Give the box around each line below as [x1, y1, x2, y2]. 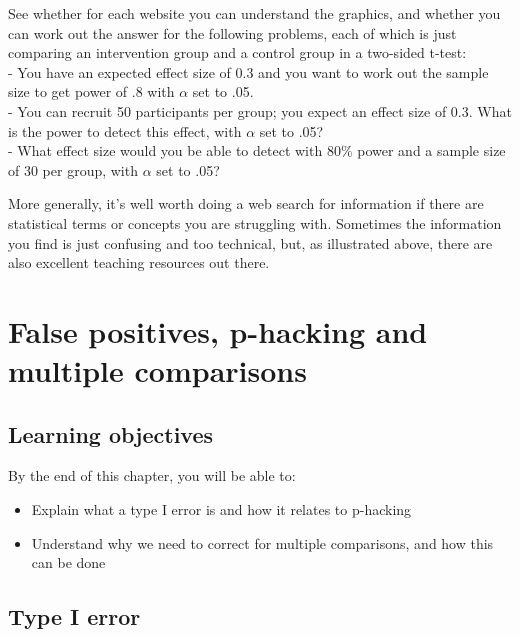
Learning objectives [8, 418, 214, 449]
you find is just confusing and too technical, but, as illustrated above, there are [8, 232, 493, 253]
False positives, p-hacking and [8, 310, 428, 351]
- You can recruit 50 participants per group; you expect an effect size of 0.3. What [8, 100, 512, 121]
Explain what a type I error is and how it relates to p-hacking [31, 499, 412, 520]
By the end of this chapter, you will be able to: [8, 465, 296, 486]
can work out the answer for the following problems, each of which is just [8, 22, 457, 43]
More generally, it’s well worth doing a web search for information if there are [8, 193, 484, 214]
